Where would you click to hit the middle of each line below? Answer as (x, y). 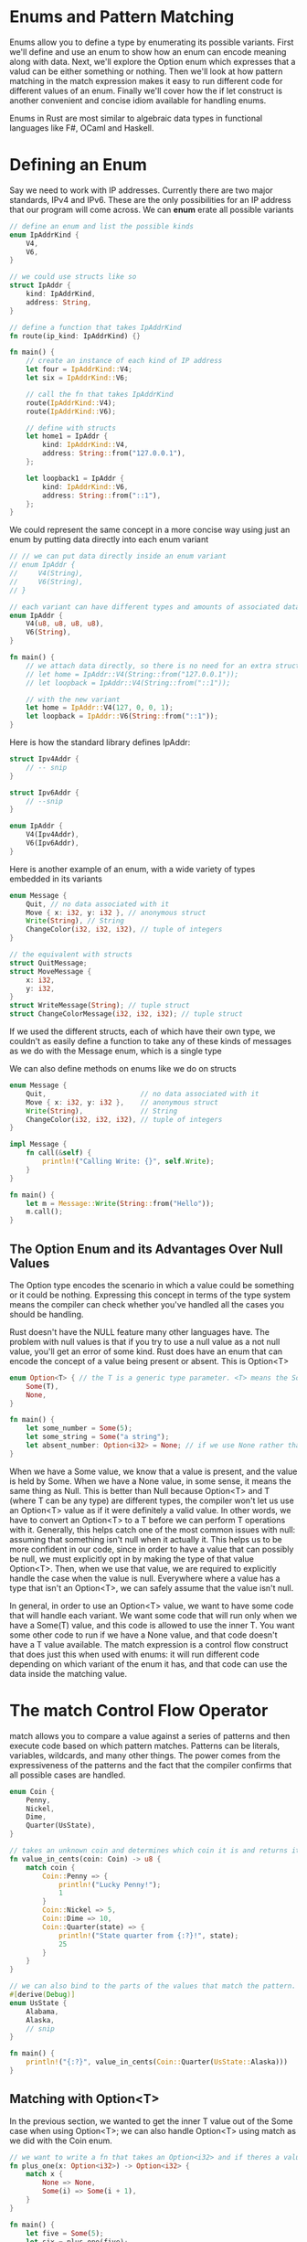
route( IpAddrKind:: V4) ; (71, 403)
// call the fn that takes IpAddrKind (100, 394)
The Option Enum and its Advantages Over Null (146, 1249)
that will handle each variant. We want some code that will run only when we (153, 1615)
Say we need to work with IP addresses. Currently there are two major (142, 190)
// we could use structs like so (73, 277)
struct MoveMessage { (51, 971)
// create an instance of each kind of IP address (124, 361)
